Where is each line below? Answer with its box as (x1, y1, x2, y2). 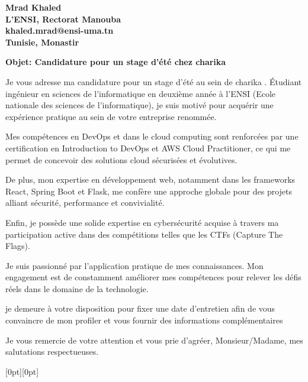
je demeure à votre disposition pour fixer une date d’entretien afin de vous (5, 302, 275, 315)
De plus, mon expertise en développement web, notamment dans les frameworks (5, 173, 296, 186)
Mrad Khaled (5, 1, 62, 13)
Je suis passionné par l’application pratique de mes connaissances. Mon (5, 259, 264, 271)
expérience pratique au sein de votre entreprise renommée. (5, 110, 217, 122)
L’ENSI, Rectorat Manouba (5, 12, 121, 25)
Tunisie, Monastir (5, 35, 79, 48)
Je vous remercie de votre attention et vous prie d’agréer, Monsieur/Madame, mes (5, 334, 303, 346)
